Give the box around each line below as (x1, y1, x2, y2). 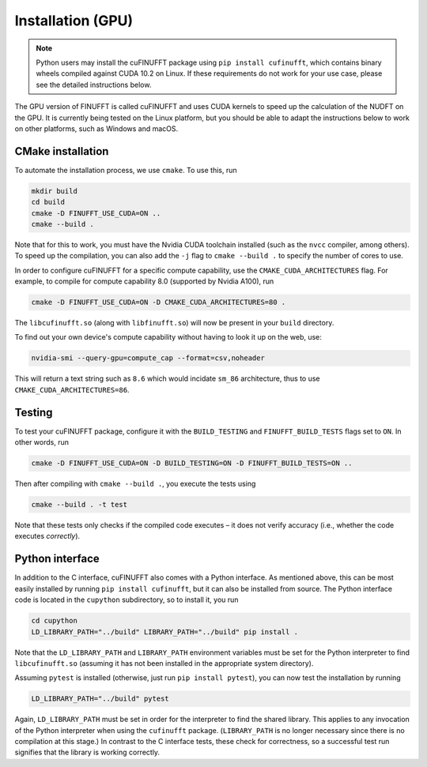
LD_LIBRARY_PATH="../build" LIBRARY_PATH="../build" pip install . (31, 627, 299, 636)
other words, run (14, 438, 70, 447)
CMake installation (14, 145, 109, 158)
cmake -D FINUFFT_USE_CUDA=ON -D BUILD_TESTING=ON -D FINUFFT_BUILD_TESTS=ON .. (31, 459, 353, 468)
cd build (31, 197, 66, 207)
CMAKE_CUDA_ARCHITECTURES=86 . (14, 385, 130, 394)
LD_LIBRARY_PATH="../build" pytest (31, 694, 169, 703)
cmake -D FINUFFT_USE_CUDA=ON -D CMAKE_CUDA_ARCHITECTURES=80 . (31, 298, 286, 307)
